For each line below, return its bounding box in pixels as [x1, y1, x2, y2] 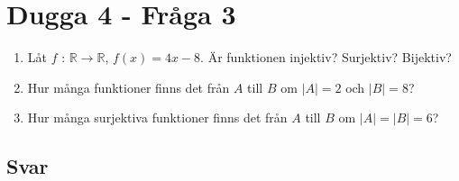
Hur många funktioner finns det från [27, 77, 230, 96]
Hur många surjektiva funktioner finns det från [27, 108, 288, 127]
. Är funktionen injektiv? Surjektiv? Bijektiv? [200, 48, 452, 67]
